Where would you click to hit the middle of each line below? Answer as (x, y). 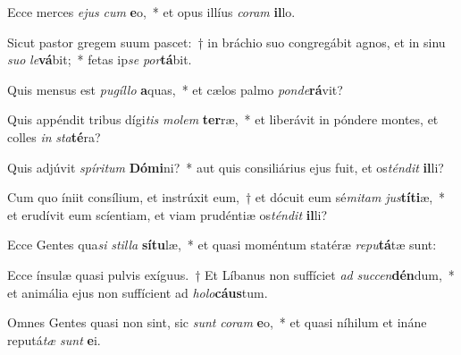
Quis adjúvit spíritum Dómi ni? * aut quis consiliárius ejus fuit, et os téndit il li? (226, 167)
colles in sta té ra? (54, 136)
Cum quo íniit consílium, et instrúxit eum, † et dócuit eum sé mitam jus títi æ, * (226, 197)
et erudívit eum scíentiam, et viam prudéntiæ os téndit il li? (168, 214)
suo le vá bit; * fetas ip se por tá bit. (100, 59)
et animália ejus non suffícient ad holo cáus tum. (138, 292)
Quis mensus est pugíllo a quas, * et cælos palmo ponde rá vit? (175, 89)
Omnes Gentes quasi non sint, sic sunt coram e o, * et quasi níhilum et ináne (217, 322)
